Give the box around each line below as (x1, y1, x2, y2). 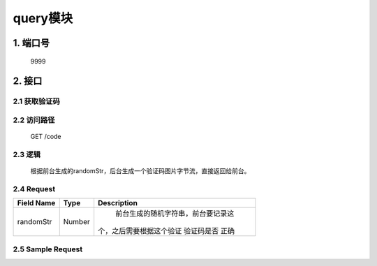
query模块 (13, 10, 73, 26)
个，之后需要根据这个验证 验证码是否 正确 (98, 226, 235, 236)
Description (98, 198, 138, 208)
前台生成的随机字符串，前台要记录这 (115, 209, 235, 219)
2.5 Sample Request (13, 244, 83, 254)
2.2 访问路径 (13, 115, 55, 125)
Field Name (17, 198, 56, 208)
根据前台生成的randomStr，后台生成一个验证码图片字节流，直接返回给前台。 (30, 167, 251, 175)
